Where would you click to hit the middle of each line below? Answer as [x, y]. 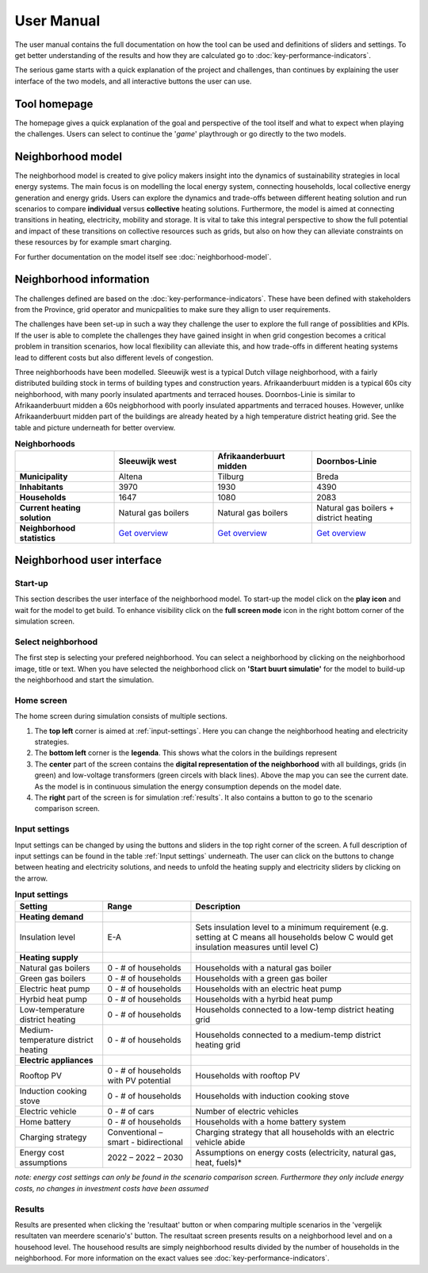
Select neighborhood [56, 642]
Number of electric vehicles [247, 1112]
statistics [37, 538]
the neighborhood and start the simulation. [84, 680]
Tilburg [231, 476]
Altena [130, 476]
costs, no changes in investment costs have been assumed [112, 1188]
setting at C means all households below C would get [294, 937]
